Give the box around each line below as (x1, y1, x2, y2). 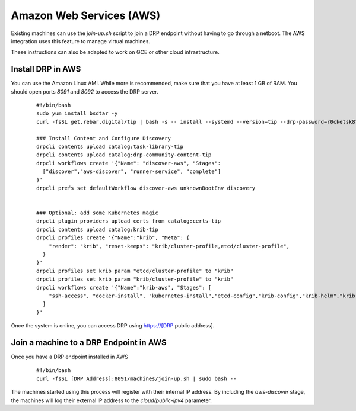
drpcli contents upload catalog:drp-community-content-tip (36, 152, 212, 158)
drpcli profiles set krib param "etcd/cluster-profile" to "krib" (36, 267, 234, 274)
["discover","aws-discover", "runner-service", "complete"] (42, 168, 221, 175)
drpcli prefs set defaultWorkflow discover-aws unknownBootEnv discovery (36, 184, 256, 191)
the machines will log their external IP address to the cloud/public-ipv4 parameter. (11, 397, 212, 404)
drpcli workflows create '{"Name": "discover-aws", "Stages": (36, 160, 221, 166)
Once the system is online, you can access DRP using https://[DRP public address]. (11, 322, 215, 329)
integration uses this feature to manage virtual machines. (11, 37, 151, 44)
